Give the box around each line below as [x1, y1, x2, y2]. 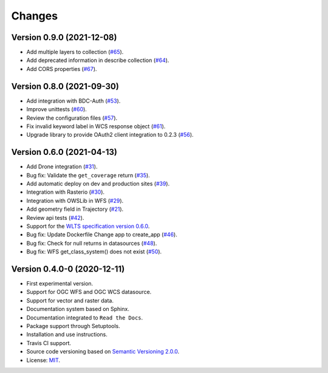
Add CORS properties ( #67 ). [26, 65, 97, 72]
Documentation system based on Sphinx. [26, 306, 130, 313]
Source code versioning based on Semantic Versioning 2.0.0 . [26, 348, 180, 355]
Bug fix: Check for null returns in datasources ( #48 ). [26, 239, 157, 247]
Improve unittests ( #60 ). [26, 106, 87, 113]
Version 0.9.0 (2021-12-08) [11, 32, 117, 43]
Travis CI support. [26, 339, 71, 346]
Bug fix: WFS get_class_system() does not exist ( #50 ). [26, 248, 162, 255]
